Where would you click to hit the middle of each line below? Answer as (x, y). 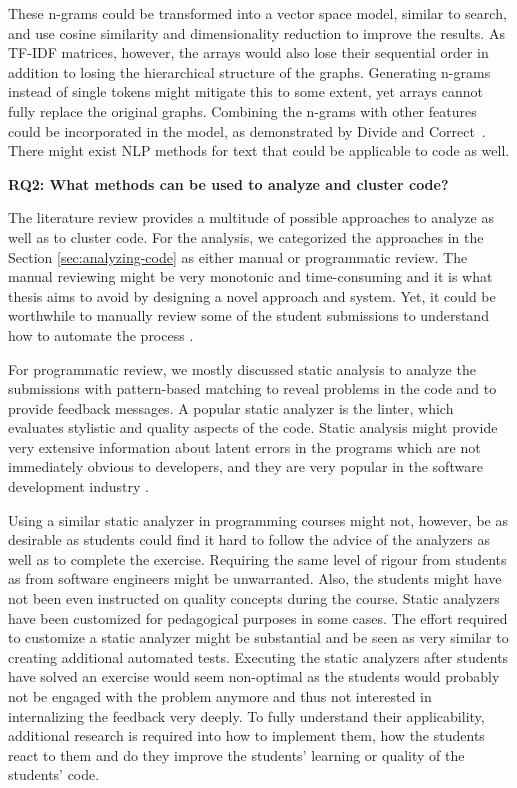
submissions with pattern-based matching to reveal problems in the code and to (252, 388)
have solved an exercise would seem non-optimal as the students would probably (254, 676)
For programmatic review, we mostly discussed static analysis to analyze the (242, 368)
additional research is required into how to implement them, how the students (246, 735)
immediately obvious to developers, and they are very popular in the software (245, 466)
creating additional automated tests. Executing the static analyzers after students (258, 656)
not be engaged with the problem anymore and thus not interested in (220, 696)
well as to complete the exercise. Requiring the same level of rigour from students (257, 558)
